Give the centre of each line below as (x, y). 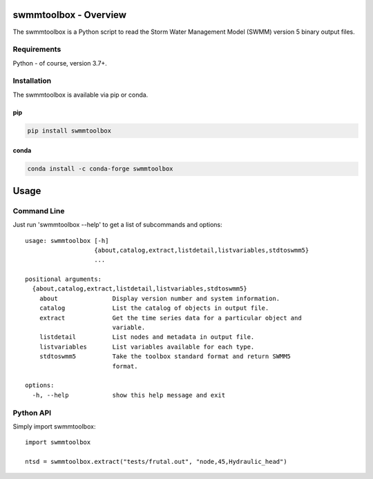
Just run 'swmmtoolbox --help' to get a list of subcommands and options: (117, 225)
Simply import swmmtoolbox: (54, 426)
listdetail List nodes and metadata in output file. (147, 337)
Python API (32, 413)
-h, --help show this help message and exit (129, 395)
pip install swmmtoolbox (69, 130)
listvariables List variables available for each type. (147, 346)
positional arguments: (64, 279)
